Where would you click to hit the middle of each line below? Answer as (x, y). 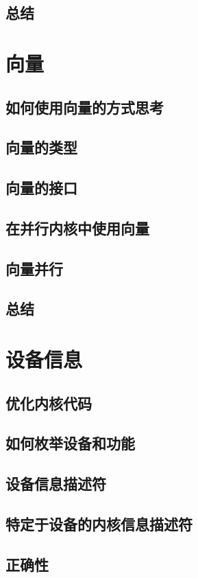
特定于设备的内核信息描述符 (99, 523)
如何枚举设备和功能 (70, 443)
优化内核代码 (49, 403)
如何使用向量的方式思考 (85, 107)
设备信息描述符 (56, 484)
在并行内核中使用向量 (77, 228)
